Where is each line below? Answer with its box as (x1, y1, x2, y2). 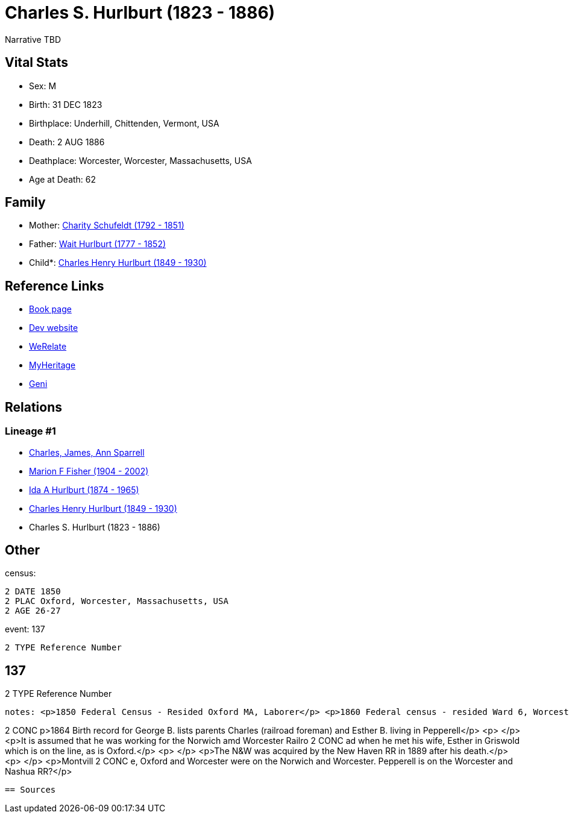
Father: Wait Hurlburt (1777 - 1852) (29, 239, 166, 250)
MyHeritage (29, 360, 76, 371)
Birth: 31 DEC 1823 (29, 99, 102, 110)
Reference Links (5, 278, 104, 294)
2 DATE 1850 (5, 587, 61, 597)
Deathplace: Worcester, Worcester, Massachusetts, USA (29, 155, 252, 166)
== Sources (5, 785, 56, 795)
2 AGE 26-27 (5, 606, 61, 616)
